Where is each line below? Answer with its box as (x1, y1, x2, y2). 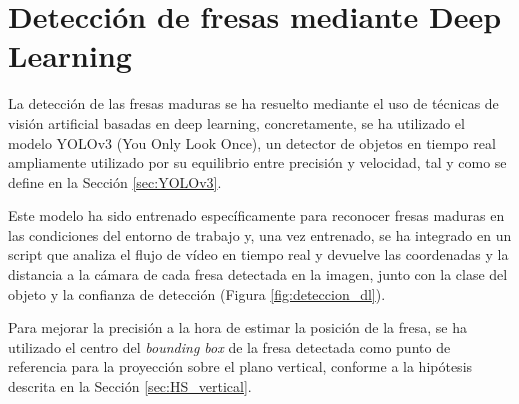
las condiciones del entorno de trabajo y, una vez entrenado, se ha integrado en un (8, 224, 512, 245)
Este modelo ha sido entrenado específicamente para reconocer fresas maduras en (8, 205, 505, 226)
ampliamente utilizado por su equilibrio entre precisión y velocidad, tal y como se (8, 152, 507, 173)
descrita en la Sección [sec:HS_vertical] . (8, 376, 252, 397)
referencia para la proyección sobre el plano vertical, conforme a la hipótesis (8, 356, 473, 377)
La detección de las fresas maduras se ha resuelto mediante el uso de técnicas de (8, 93, 499, 114)
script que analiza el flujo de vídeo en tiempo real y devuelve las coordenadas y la (8, 244, 509, 265)
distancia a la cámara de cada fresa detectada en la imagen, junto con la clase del (8, 264, 508, 285)
